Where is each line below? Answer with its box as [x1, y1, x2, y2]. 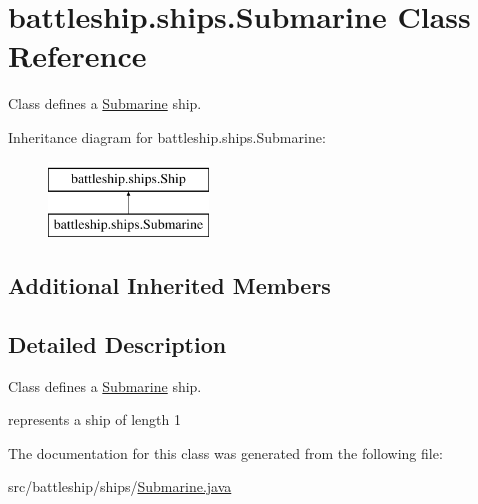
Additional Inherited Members [8, 270, 331, 301]
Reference [8, 35, 147, 76]
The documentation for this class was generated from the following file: [8, 442, 443, 463]
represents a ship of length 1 [8, 409, 181, 430]
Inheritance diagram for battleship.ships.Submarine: [8, 126, 326, 147]
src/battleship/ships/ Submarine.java [8, 476, 232, 497]
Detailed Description [8, 328, 227, 359]
